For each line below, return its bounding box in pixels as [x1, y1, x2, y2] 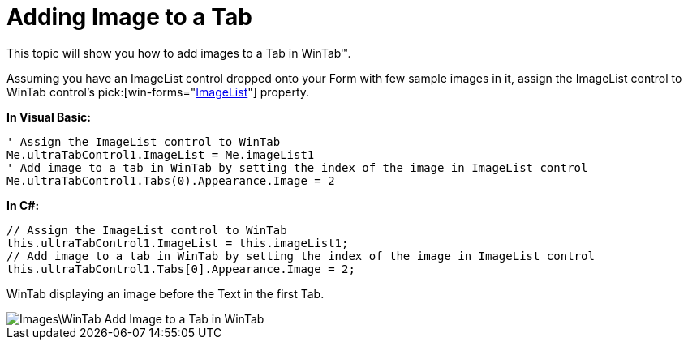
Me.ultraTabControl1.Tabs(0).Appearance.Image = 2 [6, 173, 335, 187]
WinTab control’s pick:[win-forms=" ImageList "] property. [6, 84, 310, 99]
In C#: [6, 198, 40, 212]
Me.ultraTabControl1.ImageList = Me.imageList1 [6, 147, 315, 161]
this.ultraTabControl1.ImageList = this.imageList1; [6, 236, 349, 250]
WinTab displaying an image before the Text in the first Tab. [6, 286, 325, 301]
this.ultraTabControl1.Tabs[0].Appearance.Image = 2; [6, 262, 355, 276]
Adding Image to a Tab [6, 3, 252, 31]
